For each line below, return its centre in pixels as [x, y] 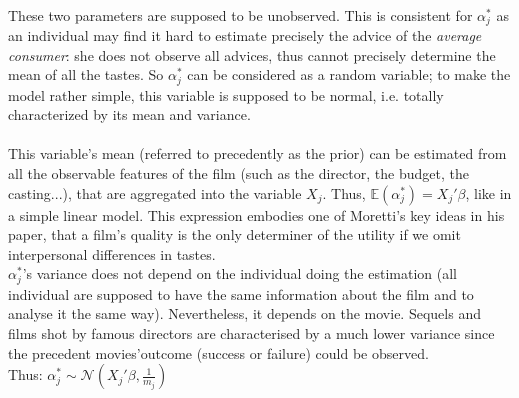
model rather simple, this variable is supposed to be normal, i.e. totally [226, 94]
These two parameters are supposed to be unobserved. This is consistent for [240, 14]
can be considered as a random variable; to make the [349, 74]
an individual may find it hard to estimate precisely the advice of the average [245, 35]
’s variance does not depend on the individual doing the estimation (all [239, 273]
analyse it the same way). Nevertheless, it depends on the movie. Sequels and [244, 313]
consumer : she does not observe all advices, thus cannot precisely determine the [252, 54]
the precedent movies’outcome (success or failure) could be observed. [218, 352]
